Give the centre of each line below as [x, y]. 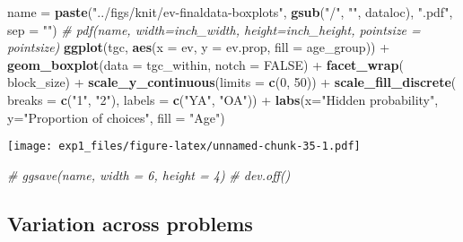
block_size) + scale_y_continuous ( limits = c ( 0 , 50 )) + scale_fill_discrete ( [232, 82]
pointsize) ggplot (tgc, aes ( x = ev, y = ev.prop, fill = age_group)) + [199, 47]
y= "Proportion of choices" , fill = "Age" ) [116, 117]
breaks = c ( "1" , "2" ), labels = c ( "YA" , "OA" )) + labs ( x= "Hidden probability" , [223, 99]
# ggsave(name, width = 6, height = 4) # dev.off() [149, 174]
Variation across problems [130, 223]
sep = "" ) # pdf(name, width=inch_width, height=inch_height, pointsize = [214, 29]
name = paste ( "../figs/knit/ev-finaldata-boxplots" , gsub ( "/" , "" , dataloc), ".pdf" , [230, 12]
